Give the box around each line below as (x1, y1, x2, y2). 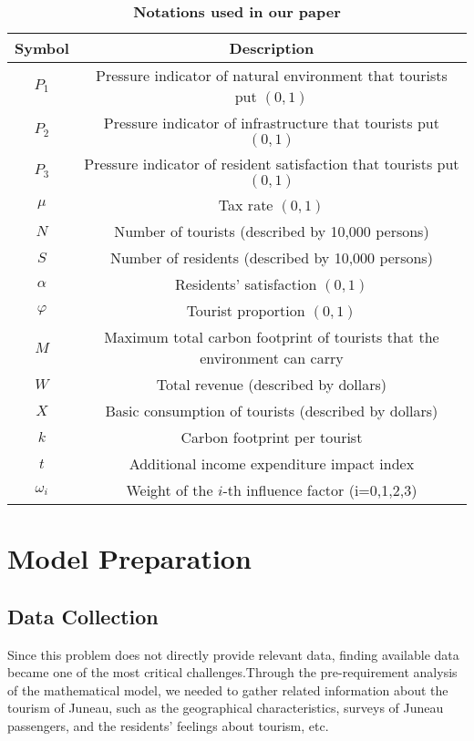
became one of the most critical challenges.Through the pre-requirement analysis (7, 663, 458, 682)
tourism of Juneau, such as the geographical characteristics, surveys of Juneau (7, 698, 444, 717)
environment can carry (200, 347, 344, 368)
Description (229, 37, 314, 58)
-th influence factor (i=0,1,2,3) (222, 479, 417, 500)
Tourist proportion (186, 300, 305, 321)
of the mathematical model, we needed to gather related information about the (7, 680, 448, 699)
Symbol (15, 37, 69, 58)
